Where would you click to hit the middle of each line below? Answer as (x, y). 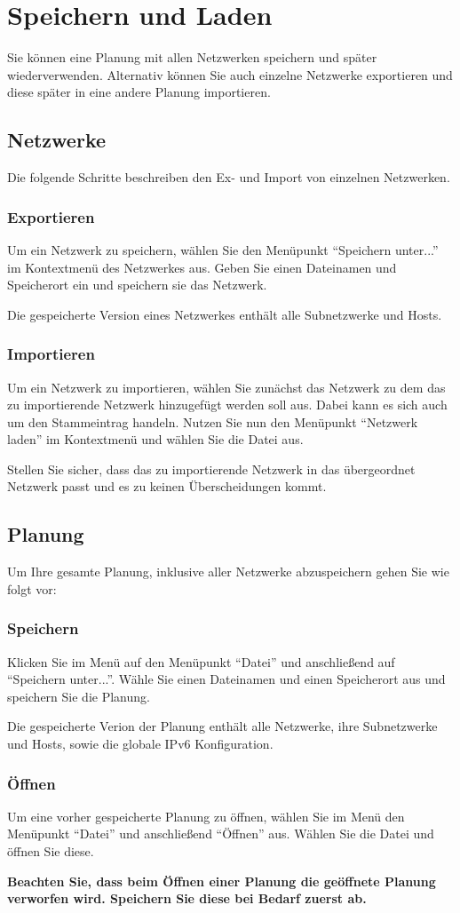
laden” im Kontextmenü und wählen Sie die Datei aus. (155, 439)
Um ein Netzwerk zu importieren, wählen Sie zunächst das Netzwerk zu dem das (226, 387)
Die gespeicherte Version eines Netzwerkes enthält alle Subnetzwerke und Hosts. (225, 314)
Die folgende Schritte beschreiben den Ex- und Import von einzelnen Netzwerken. (229, 177)
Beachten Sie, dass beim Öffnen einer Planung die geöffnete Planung (222, 881)
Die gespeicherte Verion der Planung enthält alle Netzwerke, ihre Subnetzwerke (222, 726)
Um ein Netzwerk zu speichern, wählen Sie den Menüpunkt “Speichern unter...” (223, 249)
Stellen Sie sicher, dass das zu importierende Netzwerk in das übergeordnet (211, 468)
